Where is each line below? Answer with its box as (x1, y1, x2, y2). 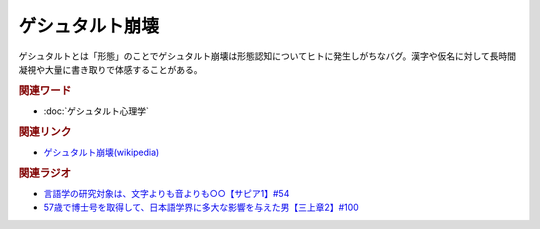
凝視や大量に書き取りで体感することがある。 (18, 63, 203, 75)
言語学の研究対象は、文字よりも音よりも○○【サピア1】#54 (43, 188, 290, 200)
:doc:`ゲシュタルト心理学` (43, 105, 150, 117)
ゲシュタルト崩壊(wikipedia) (43, 146, 160, 159)
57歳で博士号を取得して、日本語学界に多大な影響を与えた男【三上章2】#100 (43, 201, 359, 214)
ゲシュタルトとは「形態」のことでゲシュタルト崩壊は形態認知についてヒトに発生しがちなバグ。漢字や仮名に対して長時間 (18, 50, 517, 62)
